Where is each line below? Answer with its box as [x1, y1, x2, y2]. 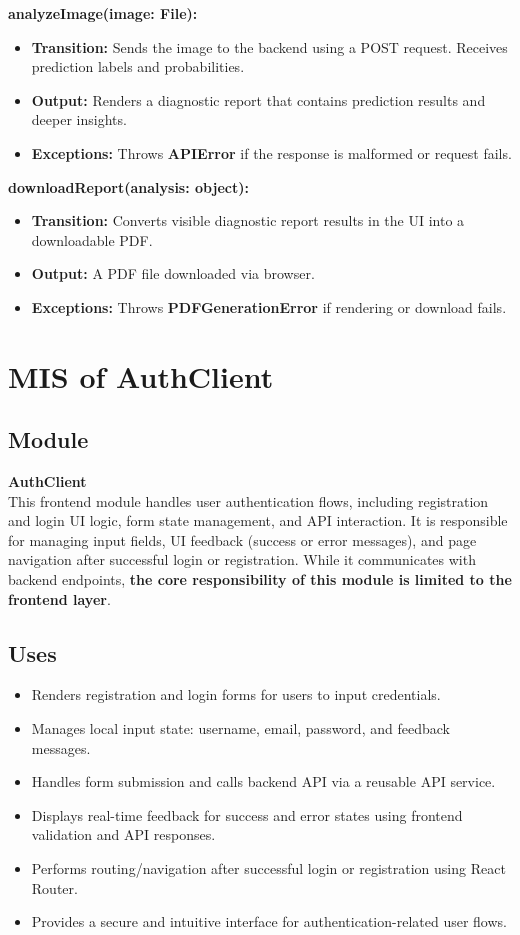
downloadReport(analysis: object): [8, 176, 249, 197]
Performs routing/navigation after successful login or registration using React [31, 858, 506, 879]
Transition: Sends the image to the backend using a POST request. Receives [31, 36, 508, 57]
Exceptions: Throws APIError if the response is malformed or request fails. [31, 142, 512, 163]
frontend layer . [8, 588, 111, 609]
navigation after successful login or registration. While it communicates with [8, 549, 476, 570]
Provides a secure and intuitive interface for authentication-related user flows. [31, 911, 507, 932]
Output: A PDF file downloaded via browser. [31, 263, 315, 284]
